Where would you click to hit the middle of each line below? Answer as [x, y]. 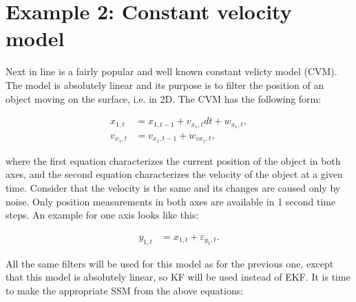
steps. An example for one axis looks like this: [102, 215]
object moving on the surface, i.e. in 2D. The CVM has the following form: [164, 98]
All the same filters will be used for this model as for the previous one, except [170, 263]
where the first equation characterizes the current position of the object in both [173, 160]
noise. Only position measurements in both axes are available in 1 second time [171, 201]
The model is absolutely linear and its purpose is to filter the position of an [165, 84]
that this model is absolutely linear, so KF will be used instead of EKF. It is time [178, 277]
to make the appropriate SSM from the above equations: [125, 290]
